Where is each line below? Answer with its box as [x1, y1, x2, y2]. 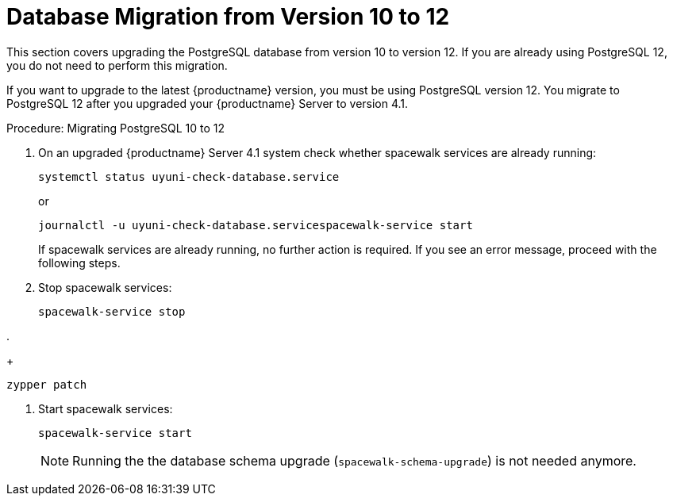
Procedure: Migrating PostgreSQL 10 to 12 [6, 121, 225, 135]
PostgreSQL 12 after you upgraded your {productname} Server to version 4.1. [6, 96, 409, 110]
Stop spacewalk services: [38, 280, 172, 294]
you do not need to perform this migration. [6, 58, 228, 72]
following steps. [38, 255, 121, 270]
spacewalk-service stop [38, 305, 186, 318]
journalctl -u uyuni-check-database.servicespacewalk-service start [38, 218, 473, 232]
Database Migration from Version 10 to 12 [6, 3, 450, 30]
